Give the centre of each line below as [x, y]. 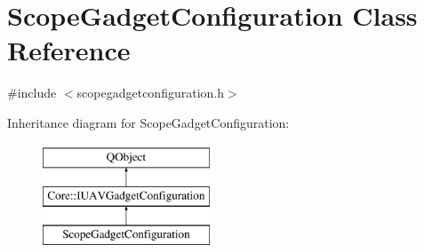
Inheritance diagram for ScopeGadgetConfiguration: [148, 122]
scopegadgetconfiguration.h [150, 93]
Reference [69, 50]
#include [32, 93]
